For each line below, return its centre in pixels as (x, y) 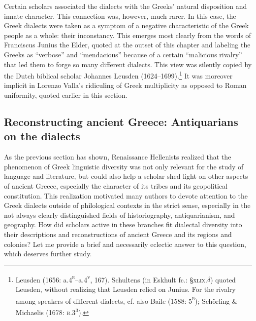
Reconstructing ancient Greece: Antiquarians (121, 121)
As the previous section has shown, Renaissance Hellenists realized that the (118, 157)
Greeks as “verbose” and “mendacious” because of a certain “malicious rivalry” (123, 54)
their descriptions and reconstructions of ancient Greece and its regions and (118, 234)
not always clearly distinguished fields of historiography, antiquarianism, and (119, 215)
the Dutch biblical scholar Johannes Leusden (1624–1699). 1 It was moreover (118, 75)
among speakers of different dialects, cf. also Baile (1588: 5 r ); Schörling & (127, 300)
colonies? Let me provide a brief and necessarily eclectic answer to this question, (125, 244)
